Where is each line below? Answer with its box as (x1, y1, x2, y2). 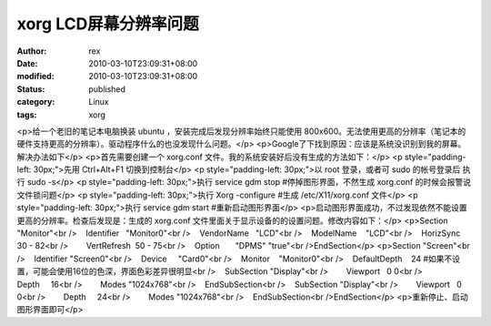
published (88, 83, 126, 95)
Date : (16, 57, 38, 68)
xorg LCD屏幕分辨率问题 (16, 14, 199, 34)
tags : (16, 109, 37, 120)
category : (16, 97, 55, 107)
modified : (16, 71, 55, 82)
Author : (16, 46, 47, 56)
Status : (16, 83, 45, 95)
